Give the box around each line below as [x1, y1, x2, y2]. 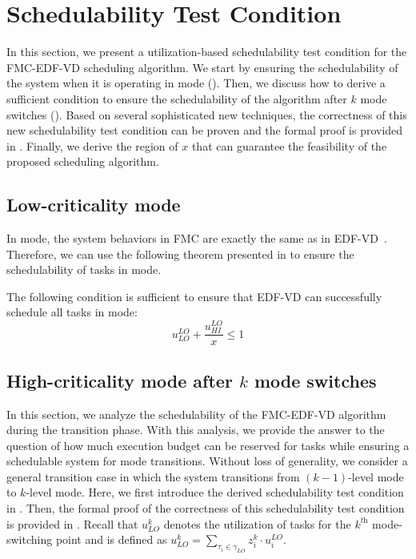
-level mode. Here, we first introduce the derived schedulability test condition [26, 484, 404, 501]
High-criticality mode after [6, 368, 233, 392]
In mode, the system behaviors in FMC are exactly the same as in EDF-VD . [6, 230, 387, 247]
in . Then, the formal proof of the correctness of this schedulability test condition [6, 500, 405, 517]
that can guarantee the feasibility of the [191, 137, 387, 154]
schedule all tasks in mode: [6, 304, 138, 320]
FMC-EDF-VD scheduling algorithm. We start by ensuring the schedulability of [6, 58, 398, 75]
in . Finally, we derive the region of [6, 137, 178, 154]
